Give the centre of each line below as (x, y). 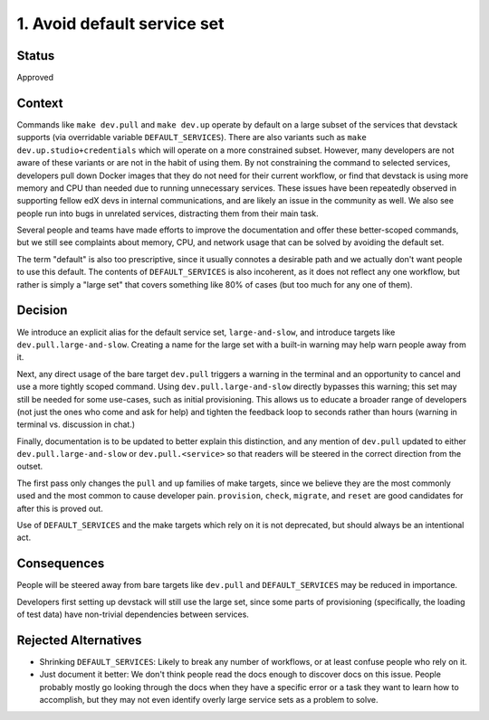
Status (36, 56)
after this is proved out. (60, 508)
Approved (35, 78)
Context (40, 103)
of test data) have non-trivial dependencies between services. (133, 614)
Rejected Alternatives (79, 640)
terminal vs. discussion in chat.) (76, 424)
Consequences (61, 564)
